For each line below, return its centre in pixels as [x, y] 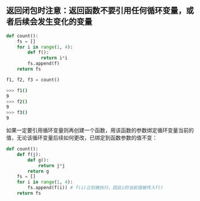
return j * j [51, 165]
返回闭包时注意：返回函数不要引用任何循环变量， [96, 11]
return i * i [54, 58]
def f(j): [29, 154]
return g [38, 171]
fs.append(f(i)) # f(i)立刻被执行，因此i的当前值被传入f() [96, 188]
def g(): [38, 160]
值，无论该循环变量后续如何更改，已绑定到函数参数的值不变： [82, 138]
